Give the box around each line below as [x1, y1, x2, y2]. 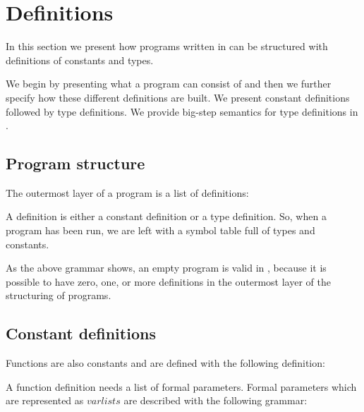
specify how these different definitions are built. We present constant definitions [6, 90, 350, 104]
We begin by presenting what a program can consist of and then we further [6, 76, 332, 91]
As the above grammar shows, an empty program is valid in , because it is [6, 260, 327, 275]
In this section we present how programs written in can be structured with [6, 39, 328, 54]
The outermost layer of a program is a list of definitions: [6, 185, 249, 200]
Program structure [6, 152, 145, 174]
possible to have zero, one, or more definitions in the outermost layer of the [6, 274, 331, 289]
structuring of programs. [6, 288, 111, 303]
